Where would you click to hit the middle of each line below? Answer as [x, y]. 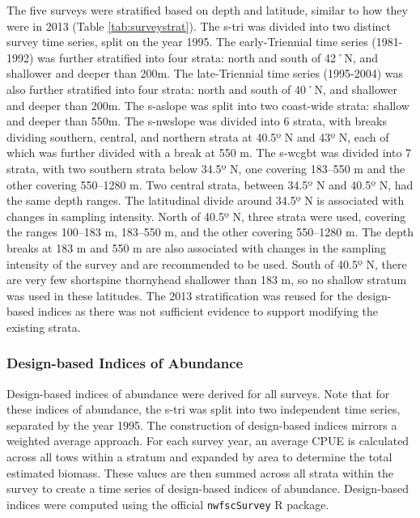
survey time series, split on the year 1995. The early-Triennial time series [187, 42]
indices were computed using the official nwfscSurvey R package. [168, 504]
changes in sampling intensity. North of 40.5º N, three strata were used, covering [206, 216]
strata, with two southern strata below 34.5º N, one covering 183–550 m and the [206, 168]
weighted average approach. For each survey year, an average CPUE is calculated [208, 441]
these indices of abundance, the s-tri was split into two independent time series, [204, 409]
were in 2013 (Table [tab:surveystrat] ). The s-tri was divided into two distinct [199, 25]
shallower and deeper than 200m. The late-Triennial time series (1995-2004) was [205, 73]
